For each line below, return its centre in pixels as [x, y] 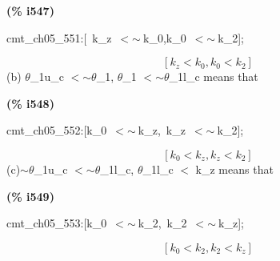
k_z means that [234, 169]
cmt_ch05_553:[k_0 [57, 223]
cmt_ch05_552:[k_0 [57, 130]
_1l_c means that [214, 76]
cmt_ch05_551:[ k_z [59, 37]
